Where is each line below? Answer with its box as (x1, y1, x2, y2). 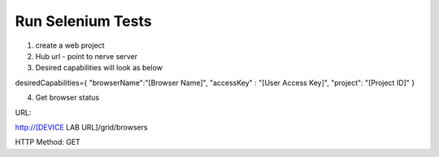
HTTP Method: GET (15, 138, 80, 147)
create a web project (35, 40, 105, 50)
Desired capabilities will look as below (35, 63, 163, 73)
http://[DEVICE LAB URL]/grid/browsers (15, 122, 148, 132)
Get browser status (35, 93, 100, 103)
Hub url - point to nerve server (35, 51, 138, 61)
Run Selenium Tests (15, 12, 152, 30)
